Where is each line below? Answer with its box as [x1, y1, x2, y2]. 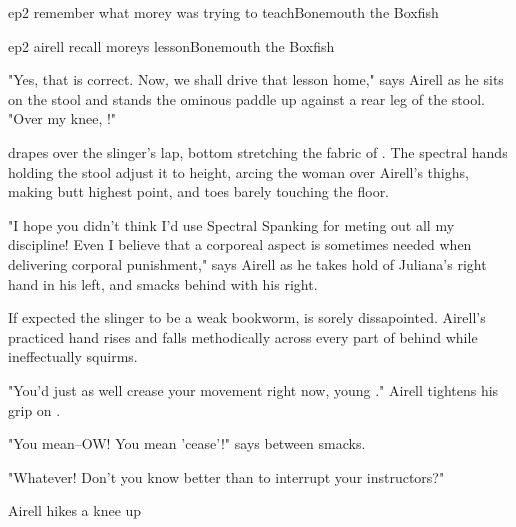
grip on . [8, 399, 61, 420]
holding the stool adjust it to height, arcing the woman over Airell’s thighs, [8, 161, 469, 182]
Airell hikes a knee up [8, 500, 142, 521]
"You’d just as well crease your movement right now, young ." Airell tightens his [8, 379, 499, 400]
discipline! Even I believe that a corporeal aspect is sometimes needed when [8, 234, 472, 255]
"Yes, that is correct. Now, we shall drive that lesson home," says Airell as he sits [8, 69, 504, 90]
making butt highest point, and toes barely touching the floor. [8, 181, 390, 202]
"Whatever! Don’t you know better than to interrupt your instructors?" [8, 466, 445, 487]
